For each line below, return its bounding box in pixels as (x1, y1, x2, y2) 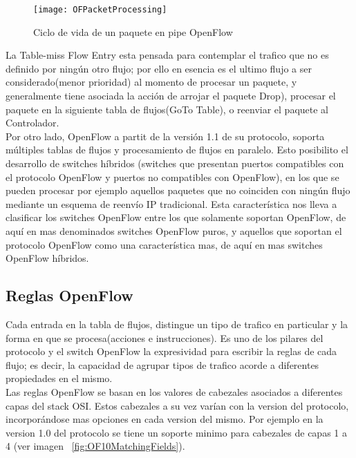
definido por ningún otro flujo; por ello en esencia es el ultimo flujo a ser (6, 61, 312, 75)
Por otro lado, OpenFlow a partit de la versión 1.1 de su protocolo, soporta (6, 128, 325, 143)
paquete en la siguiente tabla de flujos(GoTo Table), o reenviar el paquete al (6, 102, 328, 116)
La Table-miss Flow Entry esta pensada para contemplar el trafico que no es (6, 48, 329, 62)
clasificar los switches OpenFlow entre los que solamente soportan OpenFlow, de (6, 210, 346, 225)
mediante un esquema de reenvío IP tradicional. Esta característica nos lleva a (6, 196, 337, 211)
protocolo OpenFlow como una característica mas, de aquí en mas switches (6, 237, 323, 251)
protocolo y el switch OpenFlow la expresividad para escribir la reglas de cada (6, 344, 337, 359)
